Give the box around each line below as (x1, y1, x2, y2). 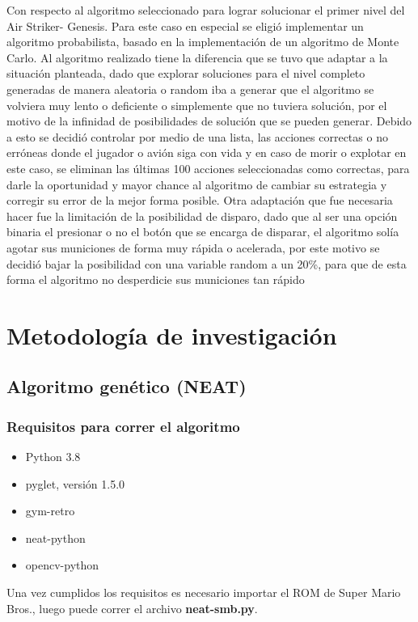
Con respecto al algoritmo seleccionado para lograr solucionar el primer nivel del (6, 2, 405, 18)
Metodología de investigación (6, 318, 337, 351)
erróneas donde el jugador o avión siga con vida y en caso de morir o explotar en (6, 144, 407, 161)
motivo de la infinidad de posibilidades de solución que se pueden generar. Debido (6, 112, 412, 129)
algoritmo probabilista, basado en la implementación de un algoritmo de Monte (6, 33, 399, 50)
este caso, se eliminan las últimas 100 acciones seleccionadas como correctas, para (6, 159, 410, 176)
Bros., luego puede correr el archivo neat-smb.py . (6, 599, 258, 616)
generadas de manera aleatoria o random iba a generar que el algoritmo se (6, 80, 374, 97)
